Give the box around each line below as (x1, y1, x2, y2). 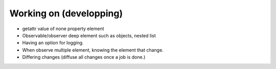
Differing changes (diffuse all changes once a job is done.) (22, 54, 146, 60)
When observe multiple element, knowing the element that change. (22, 47, 164, 53)
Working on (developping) (9, 8, 123, 19)
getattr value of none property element (22, 26, 104, 32)
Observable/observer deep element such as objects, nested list (22, 32, 156, 38)
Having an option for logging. (22, 40, 84, 46)
